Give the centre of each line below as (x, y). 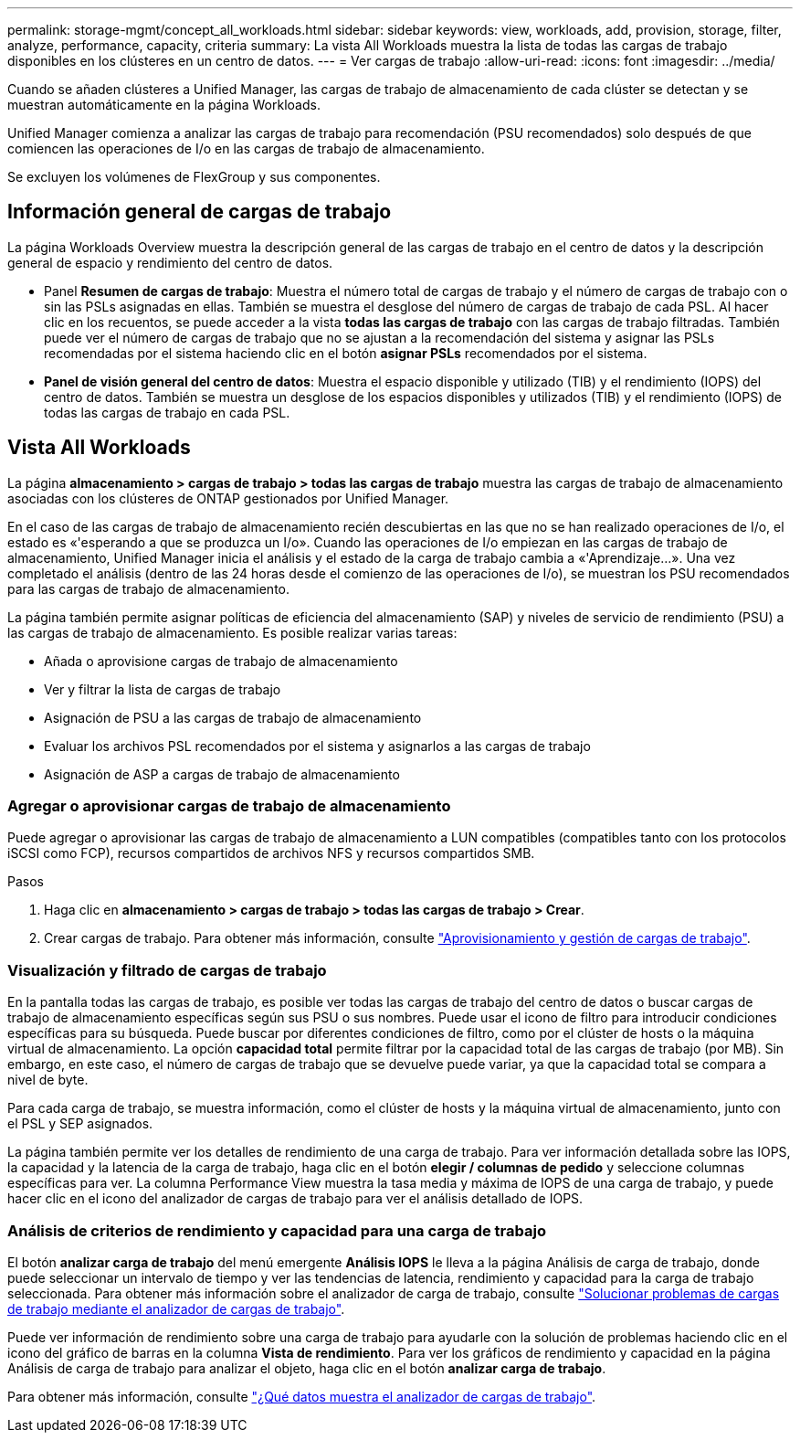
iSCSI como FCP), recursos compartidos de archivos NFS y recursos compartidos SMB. (271, 853)
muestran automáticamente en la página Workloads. (164, 105)
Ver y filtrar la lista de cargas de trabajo (163, 689)
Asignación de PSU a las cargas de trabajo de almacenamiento (233, 717)
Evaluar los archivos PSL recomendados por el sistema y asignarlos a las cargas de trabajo (317, 746)
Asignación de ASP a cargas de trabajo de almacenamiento (222, 774)
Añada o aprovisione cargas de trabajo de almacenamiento (221, 661)
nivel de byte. (48, 1080)
